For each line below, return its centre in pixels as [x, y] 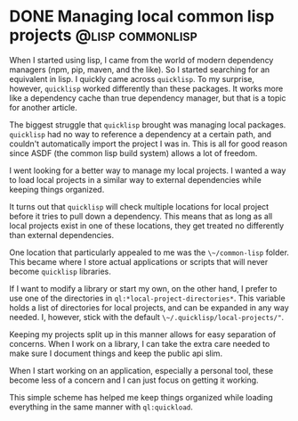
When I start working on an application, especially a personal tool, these [141, 370]
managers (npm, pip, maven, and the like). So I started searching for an [140, 70]
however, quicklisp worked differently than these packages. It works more [146, 88]
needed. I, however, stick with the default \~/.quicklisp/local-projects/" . [147, 317]
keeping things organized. [57, 189]
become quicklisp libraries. [60, 271]
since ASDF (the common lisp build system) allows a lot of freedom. [133, 153]
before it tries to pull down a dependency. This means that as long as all [141, 216]
